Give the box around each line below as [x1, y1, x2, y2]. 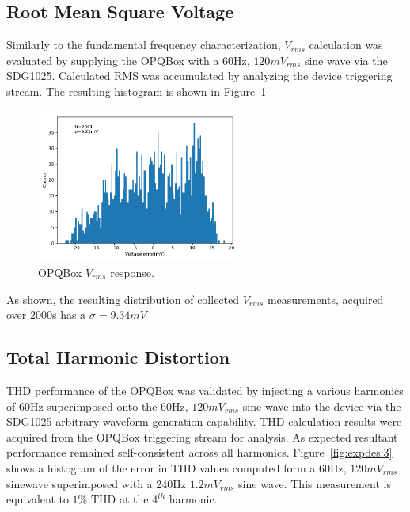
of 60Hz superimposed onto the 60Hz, [6, 397, 188, 414]
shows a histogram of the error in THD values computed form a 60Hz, [6, 459, 347, 476]
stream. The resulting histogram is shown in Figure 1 [6, 82, 267, 99]
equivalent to [6, 491, 69, 507]
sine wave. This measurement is [238, 475, 391, 491]
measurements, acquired [267, 290, 384, 307]
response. [110, 264, 154, 280]
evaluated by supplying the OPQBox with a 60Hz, [6, 51, 250, 68]
